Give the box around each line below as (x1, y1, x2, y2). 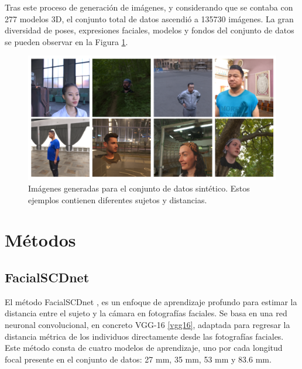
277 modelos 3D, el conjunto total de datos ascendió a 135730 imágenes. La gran (5, 12, 294, 25)
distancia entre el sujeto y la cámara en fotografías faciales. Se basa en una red (5, 307, 287, 319)
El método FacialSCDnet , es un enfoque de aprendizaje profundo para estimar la (5, 295, 297, 307)
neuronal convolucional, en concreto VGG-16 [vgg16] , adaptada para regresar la (5, 318, 290, 330)
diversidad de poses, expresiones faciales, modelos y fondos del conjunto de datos (5, 24, 294, 36)
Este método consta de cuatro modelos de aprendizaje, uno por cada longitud (5, 341, 283, 354)
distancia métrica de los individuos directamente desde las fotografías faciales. (5, 330, 284, 342)
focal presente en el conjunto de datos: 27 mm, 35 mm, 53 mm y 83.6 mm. (5, 353, 272, 365)
